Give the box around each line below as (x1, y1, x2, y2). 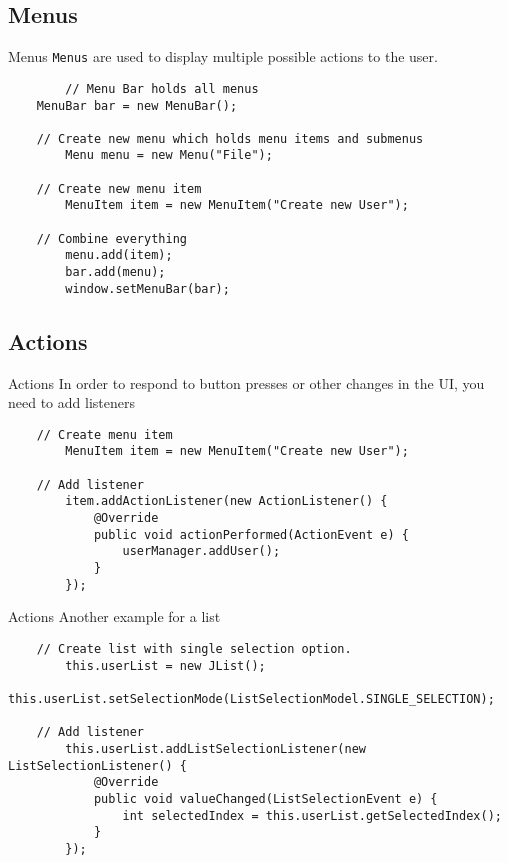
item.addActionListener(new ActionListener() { (65, 494, 388, 509)
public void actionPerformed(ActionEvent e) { (93, 527, 409, 542)
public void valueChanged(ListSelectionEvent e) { (93, 791, 438, 806)
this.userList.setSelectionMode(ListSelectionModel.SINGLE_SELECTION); (8, 691, 495, 706)
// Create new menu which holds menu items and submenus (36, 131, 424, 146)
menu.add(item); (65, 248, 173, 263)
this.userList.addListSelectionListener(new (65, 741, 366, 756)
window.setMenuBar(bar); (65, 281, 230, 296)
